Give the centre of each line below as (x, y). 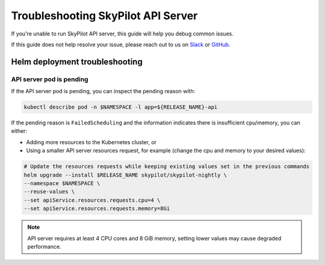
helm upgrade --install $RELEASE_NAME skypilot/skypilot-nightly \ (125, 175)
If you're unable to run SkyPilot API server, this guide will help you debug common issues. (122, 34)
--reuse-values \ (49, 192)
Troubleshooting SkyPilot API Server (104, 16)
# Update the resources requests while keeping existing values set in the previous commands (167, 166)
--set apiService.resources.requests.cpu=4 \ (92, 200)
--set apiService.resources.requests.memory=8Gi (97, 209)
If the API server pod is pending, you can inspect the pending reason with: (103, 91)
